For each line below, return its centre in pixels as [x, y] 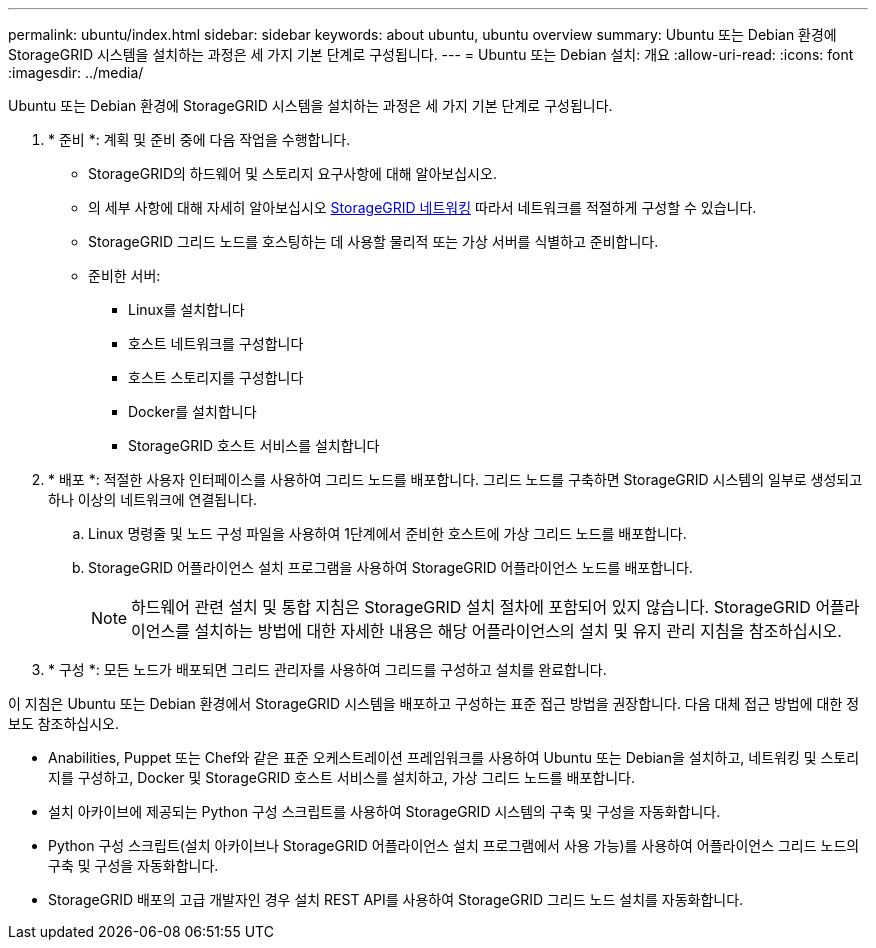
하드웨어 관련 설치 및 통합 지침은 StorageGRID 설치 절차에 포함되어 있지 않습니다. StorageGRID [471, 607]
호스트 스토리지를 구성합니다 [216, 377]
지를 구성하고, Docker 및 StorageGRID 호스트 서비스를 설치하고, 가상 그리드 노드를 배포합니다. [342, 777]
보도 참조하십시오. [64, 723]
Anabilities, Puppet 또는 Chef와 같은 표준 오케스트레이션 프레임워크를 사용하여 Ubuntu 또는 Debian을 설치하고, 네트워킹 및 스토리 [454, 757]
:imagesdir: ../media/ [76, 72]
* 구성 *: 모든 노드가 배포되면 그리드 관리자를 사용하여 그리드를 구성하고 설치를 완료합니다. [327, 669]
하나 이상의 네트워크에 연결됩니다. [153, 499]
